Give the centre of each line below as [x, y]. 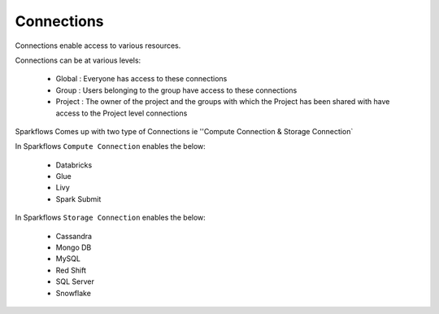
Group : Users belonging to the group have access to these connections [176, 90]
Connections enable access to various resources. [98, 46]
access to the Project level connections [122, 113]
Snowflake [73, 293]
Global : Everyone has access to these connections [141, 79]
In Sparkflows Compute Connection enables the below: [111, 146]
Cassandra [74, 236]
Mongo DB [74, 247]
